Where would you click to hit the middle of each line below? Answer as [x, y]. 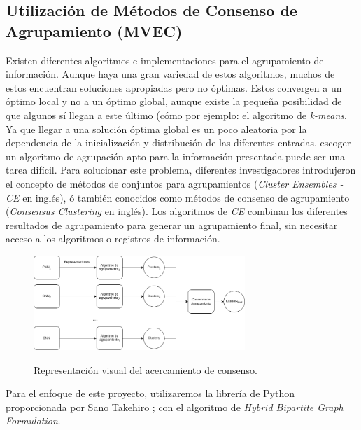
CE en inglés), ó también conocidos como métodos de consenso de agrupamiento [178, 197]
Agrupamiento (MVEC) [94, 30]
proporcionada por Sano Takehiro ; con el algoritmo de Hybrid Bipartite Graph [175, 407]
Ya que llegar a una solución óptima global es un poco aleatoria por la [156, 129]
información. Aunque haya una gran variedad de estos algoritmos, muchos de [170, 74]
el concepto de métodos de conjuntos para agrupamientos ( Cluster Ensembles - [175, 183]
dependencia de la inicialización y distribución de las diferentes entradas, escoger [178, 143]
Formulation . [33, 421]
